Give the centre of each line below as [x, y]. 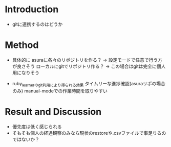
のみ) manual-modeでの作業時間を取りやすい [60, 91]
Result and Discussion [53, 112]
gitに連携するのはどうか [37, 24]
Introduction [32, 9]
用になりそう [26, 72]
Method [22, 45]
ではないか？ [26, 139]
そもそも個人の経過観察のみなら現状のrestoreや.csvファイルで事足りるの [89, 133]
